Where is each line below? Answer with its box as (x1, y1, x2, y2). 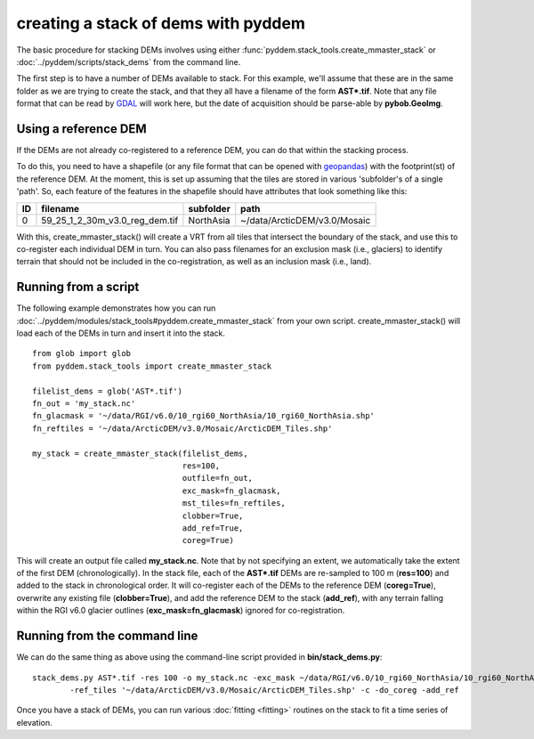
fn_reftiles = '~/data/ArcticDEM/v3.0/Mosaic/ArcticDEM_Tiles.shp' (32, 423, 333, 434)
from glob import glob (32, 348, 132, 359)
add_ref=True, (182, 523, 244, 533)
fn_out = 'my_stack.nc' (32, 399, 136, 409)
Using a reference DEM (16, 121, 147, 136)
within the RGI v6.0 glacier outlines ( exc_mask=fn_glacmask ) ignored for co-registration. (16, 605, 345, 616)
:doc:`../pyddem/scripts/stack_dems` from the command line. (16, 56, 241, 67)
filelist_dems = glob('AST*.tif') (32, 386, 182, 396)
